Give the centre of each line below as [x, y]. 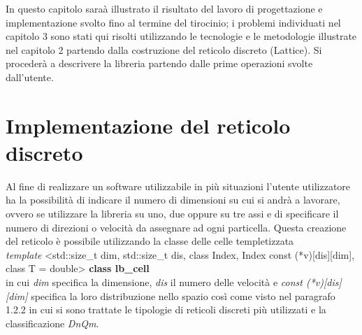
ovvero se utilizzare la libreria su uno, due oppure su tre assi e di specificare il [172, 214]
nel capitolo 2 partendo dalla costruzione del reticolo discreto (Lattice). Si [164, 49]
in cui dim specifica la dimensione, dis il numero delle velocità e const [154, 282]
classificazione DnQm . [52, 323]
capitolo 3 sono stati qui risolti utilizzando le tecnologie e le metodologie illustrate [181, 36]
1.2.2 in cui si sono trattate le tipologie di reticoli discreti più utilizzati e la [166, 309]
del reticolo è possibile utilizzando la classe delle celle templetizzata [150, 241]
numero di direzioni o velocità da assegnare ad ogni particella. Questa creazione [176, 227]
